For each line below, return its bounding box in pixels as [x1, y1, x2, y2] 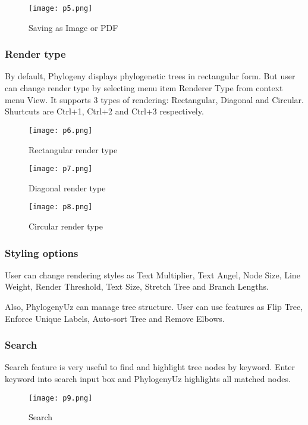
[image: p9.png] [29, 393, 93, 402]
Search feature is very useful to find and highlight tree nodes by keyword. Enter [5, 361, 295, 373]
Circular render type [29, 220, 103, 232]
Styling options [5, 245, 78, 260]
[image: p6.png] [29, 126, 93, 135]
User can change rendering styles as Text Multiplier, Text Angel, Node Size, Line [5, 268, 300, 281]
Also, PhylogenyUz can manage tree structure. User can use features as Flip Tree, [5, 300, 303, 312]
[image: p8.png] [29, 203, 93, 212]
